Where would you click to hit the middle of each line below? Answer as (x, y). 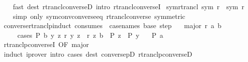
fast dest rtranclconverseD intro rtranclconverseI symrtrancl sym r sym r (129, 6)
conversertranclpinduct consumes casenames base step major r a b (113, 25)
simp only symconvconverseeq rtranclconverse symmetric (99, 16)
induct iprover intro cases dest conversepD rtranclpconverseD (98, 54)
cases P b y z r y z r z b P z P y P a (90, 35)
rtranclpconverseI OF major (46, 44)
